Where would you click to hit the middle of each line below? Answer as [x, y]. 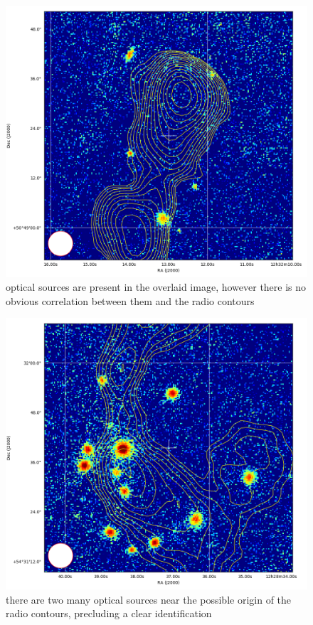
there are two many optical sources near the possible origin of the [149, 599]
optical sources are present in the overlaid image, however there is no [156, 287]
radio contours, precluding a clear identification [109, 613]
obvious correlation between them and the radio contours [130, 300]
